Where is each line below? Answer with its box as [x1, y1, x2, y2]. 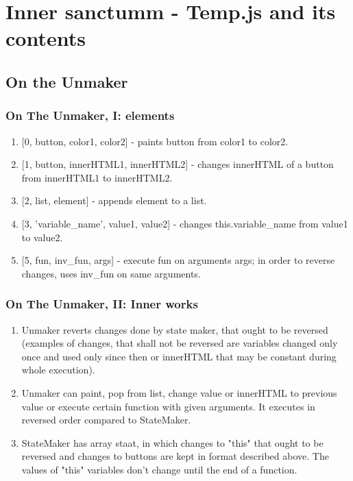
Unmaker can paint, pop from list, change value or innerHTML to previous [21, 385, 337, 399]
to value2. [21, 230, 63, 244]
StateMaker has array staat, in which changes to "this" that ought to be [21, 435, 324, 449]
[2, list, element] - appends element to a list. [21, 193, 207, 208]
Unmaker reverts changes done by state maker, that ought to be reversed [21, 322, 328, 336]
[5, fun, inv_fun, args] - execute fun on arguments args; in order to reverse [21, 253, 335, 267]
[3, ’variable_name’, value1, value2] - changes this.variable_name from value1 [21, 216, 348, 230]
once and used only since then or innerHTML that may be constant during [21, 349, 337, 363]
